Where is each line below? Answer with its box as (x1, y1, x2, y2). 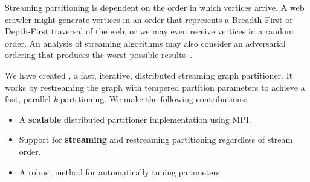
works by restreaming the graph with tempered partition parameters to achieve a (5, 80, 305, 93)
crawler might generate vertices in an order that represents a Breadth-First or (5, 13, 293, 25)
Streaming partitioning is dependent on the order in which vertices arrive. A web (5, 1, 305, 13)
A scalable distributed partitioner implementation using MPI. (19, 112, 251, 125)
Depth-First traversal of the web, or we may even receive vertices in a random (5, 25, 294, 37)
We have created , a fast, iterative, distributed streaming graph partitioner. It (5, 68, 293, 81)
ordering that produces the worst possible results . (5, 48, 192, 61)
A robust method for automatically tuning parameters (19, 165, 220, 178)
